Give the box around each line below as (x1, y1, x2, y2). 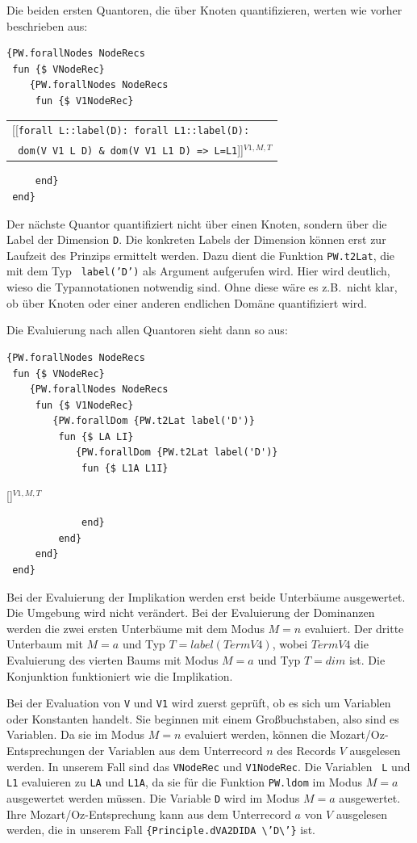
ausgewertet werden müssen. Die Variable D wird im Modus (6, 789, 300, 806)
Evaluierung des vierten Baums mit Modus (6, 652, 219, 668)
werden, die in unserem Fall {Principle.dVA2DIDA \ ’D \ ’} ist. (6, 821, 316, 838)
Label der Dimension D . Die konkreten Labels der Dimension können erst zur (6, 231, 386, 248)
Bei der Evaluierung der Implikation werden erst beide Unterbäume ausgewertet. (6, 588, 406, 605)
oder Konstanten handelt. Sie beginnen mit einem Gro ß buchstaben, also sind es (6, 710, 399, 727)
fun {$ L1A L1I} (81, 463, 169, 475)
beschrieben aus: (6, 17, 88, 34)
